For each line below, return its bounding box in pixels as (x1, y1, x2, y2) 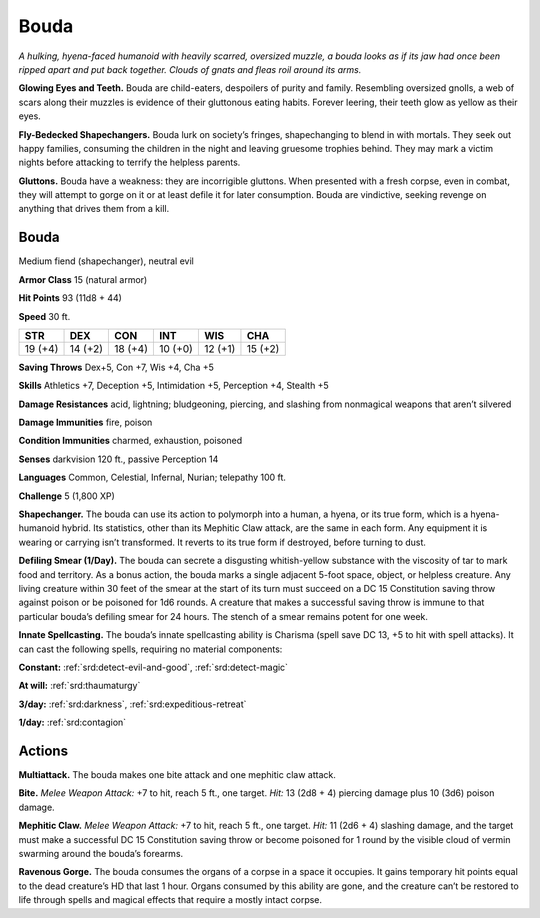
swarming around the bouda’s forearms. (18, 847, 184, 859)
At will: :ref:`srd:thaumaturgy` (18, 680, 141, 692)
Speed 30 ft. (18, 310, 71, 322)
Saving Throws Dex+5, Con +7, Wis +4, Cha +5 (18, 361, 215, 373)
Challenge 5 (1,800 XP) (18, 490, 115, 502)
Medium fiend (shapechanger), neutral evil (18, 255, 194, 267)
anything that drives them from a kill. (18, 203, 170, 215)
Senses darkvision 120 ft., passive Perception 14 (18, 453, 219, 465)
